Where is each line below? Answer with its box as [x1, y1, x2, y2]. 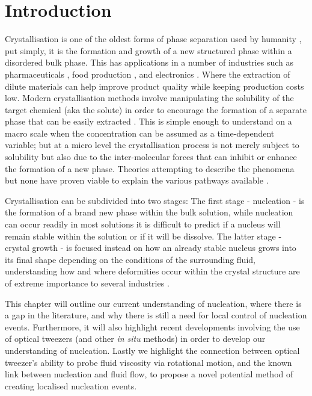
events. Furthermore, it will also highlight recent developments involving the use [5, 320, 300, 333]
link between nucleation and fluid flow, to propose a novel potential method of [5, 368, 293, 380]
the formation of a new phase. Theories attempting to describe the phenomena [5, 162, 295, 175]
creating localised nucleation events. [5, 379, 137, 392]
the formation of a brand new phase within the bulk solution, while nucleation [5, 206, 293, 218]
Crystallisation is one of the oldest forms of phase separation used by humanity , [5, 32, 302, 45]
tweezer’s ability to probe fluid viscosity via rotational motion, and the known [5, 356, 292, 368]
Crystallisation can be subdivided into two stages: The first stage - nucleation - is [5, 194, 305, 206]
